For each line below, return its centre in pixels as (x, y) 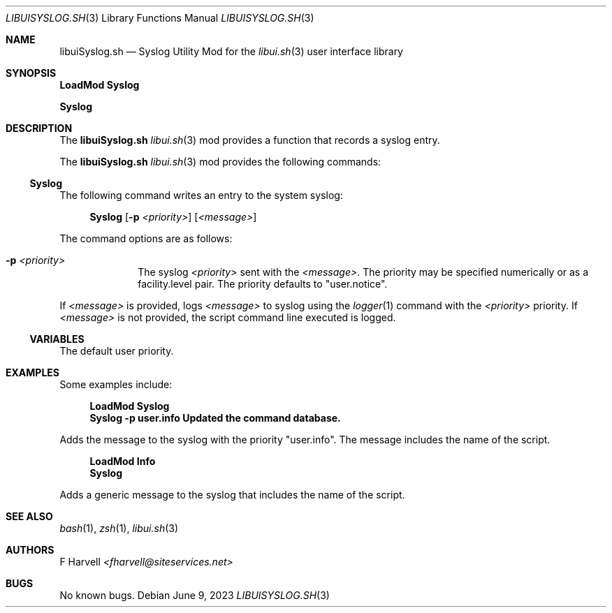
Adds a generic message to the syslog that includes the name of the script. (232, 495)
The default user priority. (117, 351)
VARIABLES (57, 339)
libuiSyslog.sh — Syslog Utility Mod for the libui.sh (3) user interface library (231, 51)
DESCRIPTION (39, 128)
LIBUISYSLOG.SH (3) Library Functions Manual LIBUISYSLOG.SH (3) (160, 18)
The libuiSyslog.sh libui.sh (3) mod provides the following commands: (220, 162)
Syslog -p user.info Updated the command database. (215, 418)
